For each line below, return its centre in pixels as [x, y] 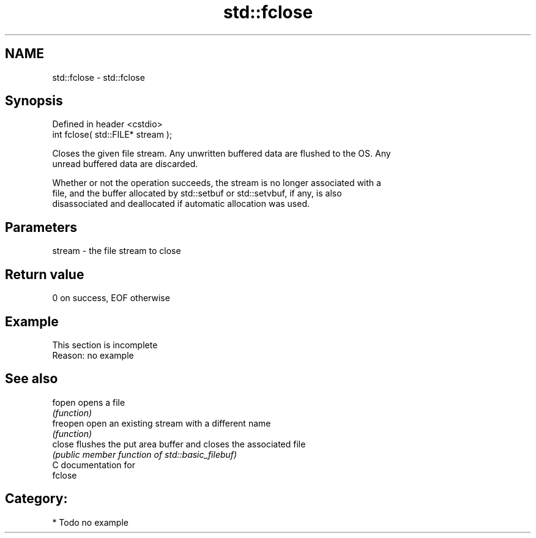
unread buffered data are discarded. [125, 164]
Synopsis [34, 101]
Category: [36, 499]
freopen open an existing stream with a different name [162, 423]
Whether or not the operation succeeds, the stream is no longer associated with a [217, 183]
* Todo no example [90, 522]
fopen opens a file [89, 402]
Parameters [41, 227]
